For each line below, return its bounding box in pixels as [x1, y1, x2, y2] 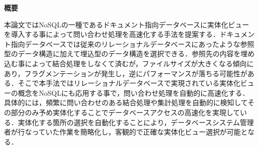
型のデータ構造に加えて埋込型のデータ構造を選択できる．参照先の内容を [4, 48, 241, 59]
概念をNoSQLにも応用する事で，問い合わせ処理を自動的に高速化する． [17, 87, 250, 98]
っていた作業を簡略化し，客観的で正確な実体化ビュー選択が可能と [31, 127, 248, 137]
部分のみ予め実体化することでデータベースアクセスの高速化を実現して [10, 107, 240, 117]
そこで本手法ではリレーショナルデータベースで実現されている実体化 [17, 78, 241, 88]
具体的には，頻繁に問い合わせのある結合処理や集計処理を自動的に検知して [4, 97, 248, 108]
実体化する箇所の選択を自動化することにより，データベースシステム [17, 117, 240, 127]
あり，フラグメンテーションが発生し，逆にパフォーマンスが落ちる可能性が [4, 68, 248, 78]
